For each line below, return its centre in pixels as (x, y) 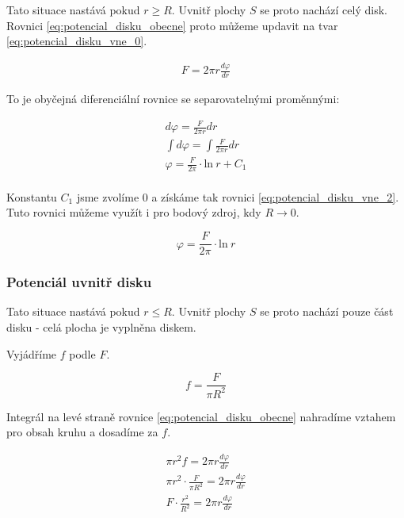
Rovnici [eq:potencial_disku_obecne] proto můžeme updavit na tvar (172, 25)
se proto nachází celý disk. (324, 10)
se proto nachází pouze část (327, 311)
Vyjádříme (32, 353)
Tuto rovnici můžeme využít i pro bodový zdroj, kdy (134, 212)
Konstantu (32, 196)
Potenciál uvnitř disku (79, 282)
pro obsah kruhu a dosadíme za (82, 432)
